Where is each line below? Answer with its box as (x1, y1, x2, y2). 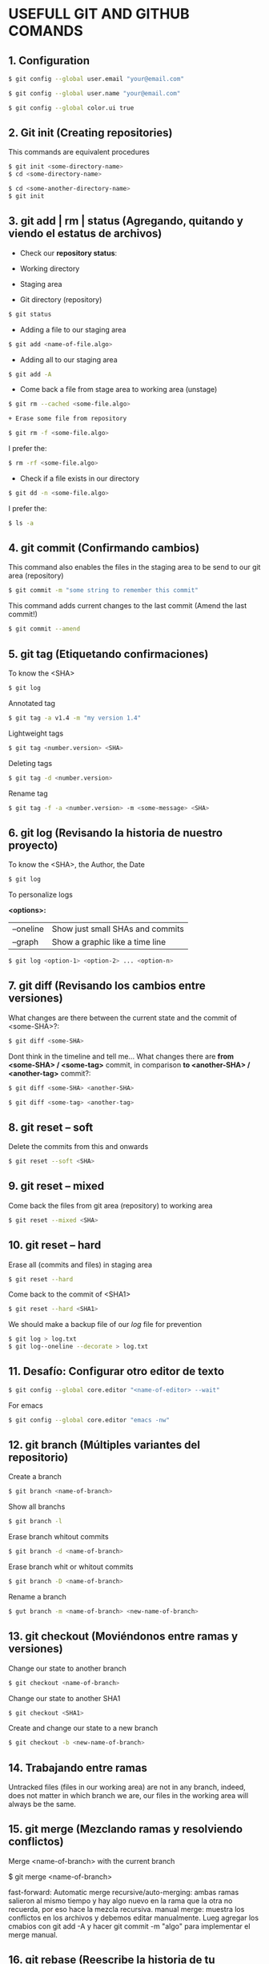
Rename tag (8, 788, 48, 798)
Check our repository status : (19, 248, 118, 257)
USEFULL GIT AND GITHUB (8, 5, 190, 23)
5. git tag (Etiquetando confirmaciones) (8, 647, 209, 661)
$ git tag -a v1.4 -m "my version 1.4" (8, 714, 142, 722)
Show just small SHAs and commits (51, 923, 184, 934)
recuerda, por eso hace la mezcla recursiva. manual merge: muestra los (8, 1904, 245, 1914)
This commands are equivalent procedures (8, 147, 150, 157)
